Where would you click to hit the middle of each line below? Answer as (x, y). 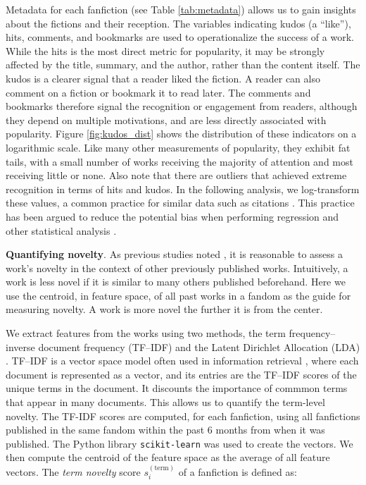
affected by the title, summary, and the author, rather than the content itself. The (183, 65)
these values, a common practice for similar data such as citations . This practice (180, 203)
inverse (20, 346)
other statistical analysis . (61, 230)
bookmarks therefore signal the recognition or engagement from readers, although (182, 106)
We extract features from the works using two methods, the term (146, 333)
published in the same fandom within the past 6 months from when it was (165, 430)
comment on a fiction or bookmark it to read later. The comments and (158, 92)
